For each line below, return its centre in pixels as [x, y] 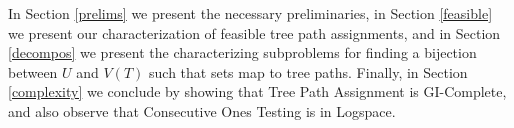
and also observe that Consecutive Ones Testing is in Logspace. [202, 110]
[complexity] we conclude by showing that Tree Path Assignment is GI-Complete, [257, 91]
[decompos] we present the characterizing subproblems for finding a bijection [242, 52]
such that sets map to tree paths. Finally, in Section [308, 71]
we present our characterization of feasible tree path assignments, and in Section [254, 32]
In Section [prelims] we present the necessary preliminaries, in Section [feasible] [250, 13]
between [33, 71]
